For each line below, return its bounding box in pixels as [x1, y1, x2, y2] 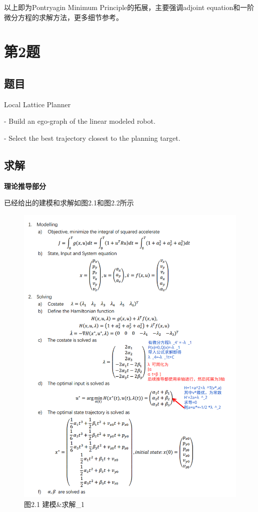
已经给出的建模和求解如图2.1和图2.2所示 [4, 197, 134, 208]
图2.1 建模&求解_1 [24, 498, 84, 509]
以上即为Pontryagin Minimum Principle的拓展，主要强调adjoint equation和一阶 [4, 2, 254, 12]
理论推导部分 [4, 180, 46, 191]
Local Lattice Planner [4, 99, 71, 109]
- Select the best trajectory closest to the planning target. [4, 132, 180, 143]
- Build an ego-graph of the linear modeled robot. [4, 116, 155, 126]
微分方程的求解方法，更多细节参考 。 [4, 12, 123, 22]
